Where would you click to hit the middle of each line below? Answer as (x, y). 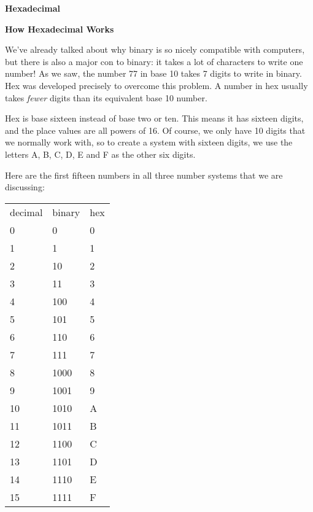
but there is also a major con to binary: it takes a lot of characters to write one (154, 61)
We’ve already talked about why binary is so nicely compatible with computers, (155, 49)
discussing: (25, 187)
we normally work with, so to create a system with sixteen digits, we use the (149, 142)
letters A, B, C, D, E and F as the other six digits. (100, 154)
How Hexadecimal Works (60, 29)
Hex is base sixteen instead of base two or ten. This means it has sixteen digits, (154, 118)
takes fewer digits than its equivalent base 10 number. (106, 97)
